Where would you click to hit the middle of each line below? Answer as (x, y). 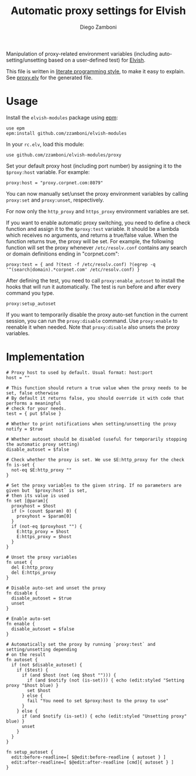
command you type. (30, 293)
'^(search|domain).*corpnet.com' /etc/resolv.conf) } (73, 270)
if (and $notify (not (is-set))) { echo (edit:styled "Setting (106, 680)
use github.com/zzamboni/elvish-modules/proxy (64, 155)
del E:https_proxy (34, 573)
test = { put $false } (34, 413)
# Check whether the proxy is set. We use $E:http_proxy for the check (95, 460)
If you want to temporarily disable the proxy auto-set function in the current (97, 314)
